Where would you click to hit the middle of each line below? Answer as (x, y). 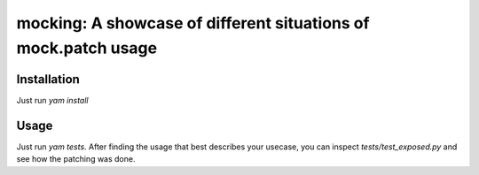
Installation (48, 79)
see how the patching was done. (76, 159)
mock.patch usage (87, 48)
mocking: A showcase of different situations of (193, 23)
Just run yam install (52, 100)
